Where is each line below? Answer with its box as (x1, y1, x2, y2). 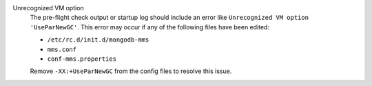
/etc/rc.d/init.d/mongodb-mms (47, 36, 149, 44)
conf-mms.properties (47, 55, 117, 63)
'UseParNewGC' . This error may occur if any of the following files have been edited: (30, 23, 270, 31)
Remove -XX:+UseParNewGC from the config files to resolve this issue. (30, 67, 232, 75)
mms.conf (47, 45, 77, 53)
